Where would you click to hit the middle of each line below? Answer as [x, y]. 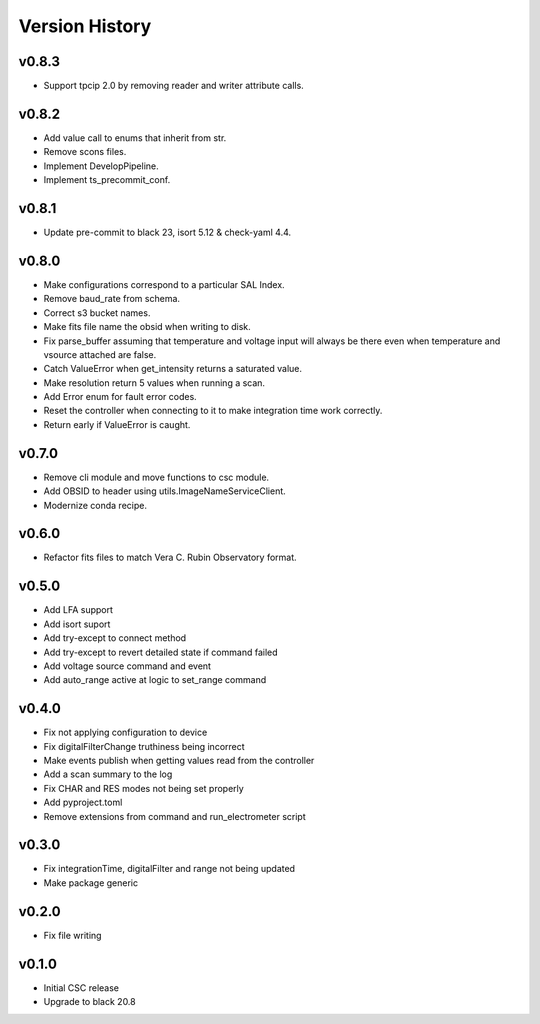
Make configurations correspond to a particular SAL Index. [164, 284]
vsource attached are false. [100, 354]
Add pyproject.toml [83, 802]
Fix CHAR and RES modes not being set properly [143, 788]
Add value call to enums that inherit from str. [135, 137]
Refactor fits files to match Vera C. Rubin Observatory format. [170, 557]
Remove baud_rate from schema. [111, 299]
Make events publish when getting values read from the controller [179, 760]
